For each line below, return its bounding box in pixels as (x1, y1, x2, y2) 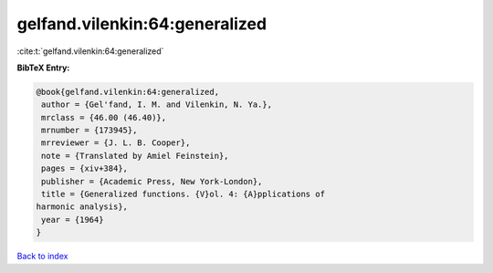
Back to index (16, 251, 68, 262)
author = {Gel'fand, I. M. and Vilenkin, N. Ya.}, (41, 100, 273, 110)
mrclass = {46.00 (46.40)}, (41, 112, 167, 122)
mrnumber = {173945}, (41, 125, 138, 136)
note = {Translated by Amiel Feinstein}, (41, 151, 229, 161)
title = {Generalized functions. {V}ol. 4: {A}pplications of (41, 189, 326, 200)
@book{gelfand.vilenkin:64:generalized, (36, 87, 219, 97)
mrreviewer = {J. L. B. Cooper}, (41, 138, 191, 148)
